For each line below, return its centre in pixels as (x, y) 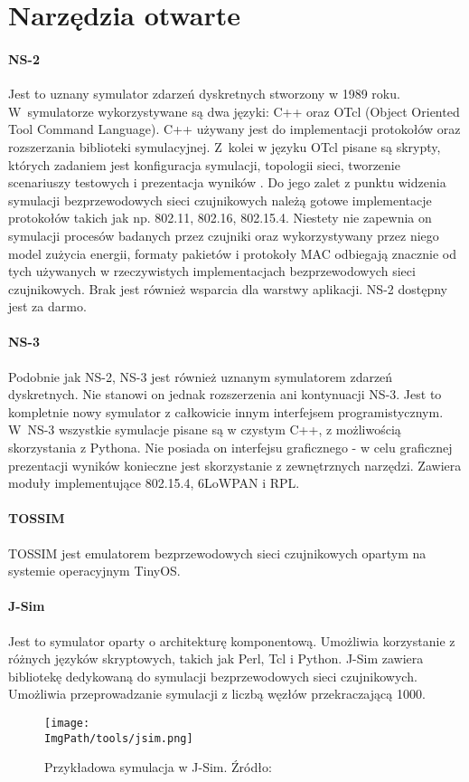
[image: (67, 723)
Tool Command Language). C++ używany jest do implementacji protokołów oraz (234, 129)
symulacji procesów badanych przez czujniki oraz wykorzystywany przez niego (224, 235)
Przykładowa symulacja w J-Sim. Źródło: (158, 767)
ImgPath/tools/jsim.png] (119, 738)
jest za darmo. (47, 306)
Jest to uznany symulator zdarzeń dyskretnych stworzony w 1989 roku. (204, 94)
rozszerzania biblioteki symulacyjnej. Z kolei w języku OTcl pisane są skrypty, (225, 146)
